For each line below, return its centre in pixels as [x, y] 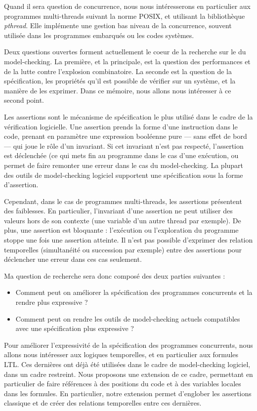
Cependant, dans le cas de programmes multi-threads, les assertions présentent [123, 201]
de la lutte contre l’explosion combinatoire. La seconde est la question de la [118, 71]
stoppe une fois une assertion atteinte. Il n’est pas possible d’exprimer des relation [128, 240]
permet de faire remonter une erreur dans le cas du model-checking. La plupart [124, 165]
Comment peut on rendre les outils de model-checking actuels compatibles [128, 318]
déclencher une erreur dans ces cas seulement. [73, 259]
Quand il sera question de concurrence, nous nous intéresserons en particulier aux [127, 6]
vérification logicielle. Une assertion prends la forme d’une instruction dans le [121, 126]
